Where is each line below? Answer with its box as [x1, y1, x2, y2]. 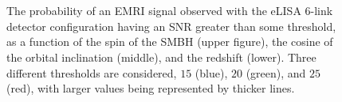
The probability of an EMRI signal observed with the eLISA [6, 2, 301, 19]
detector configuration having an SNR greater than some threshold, [6, 17, 336, 34]
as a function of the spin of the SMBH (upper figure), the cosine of [6, 33, 333, 50]
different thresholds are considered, [6, 64, 177, 81]
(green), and [246, 64, 306, 81]
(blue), [195, 64, 228, 81]
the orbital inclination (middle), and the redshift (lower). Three [6, 48, 316, 65]
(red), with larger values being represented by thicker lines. [6, 80, 295, 96]
